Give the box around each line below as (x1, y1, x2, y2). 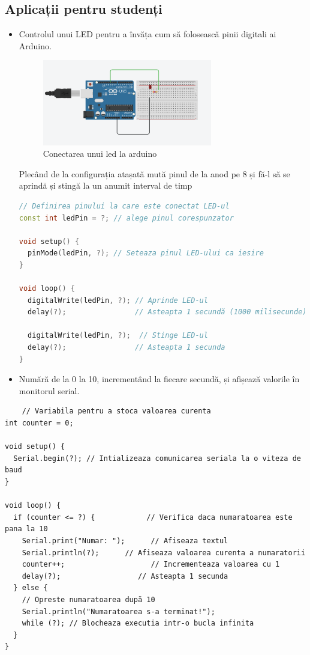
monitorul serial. (19, 384, 80, 397)
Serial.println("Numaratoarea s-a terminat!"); (22, 607, 215, 616)
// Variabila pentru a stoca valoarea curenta (22, 407, 211, 416)
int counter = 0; (5, 419, 74, 428)
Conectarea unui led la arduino (43, 147, 157, 160)
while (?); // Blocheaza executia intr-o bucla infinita (22, 619, 254, 628)
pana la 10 (5, 525, 48, 534)
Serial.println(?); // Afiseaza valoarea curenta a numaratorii (22, 548, 306, 557)
